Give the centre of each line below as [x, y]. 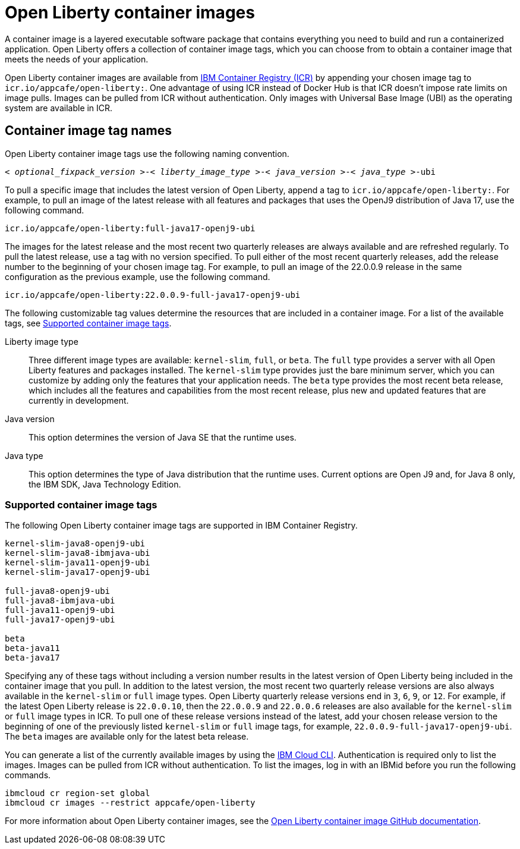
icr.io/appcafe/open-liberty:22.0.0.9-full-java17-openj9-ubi [153, 295]
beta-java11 [32, 648]
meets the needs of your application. [77, 59]
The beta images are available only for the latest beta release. [127, 737]
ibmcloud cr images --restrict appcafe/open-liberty [130, 803]
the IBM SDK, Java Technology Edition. [105, 484]
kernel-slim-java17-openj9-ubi [78, 572]
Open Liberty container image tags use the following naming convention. [147, 153]
